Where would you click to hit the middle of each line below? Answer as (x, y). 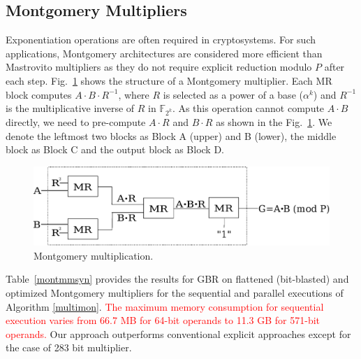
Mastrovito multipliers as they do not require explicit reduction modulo (159, 67)
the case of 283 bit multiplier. (69, 347)
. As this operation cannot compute (248, 108)
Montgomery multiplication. (94, 255)
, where (134, 94)
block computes (39, 94)
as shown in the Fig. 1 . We (274, 121)
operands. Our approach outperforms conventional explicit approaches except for (178, 333)
